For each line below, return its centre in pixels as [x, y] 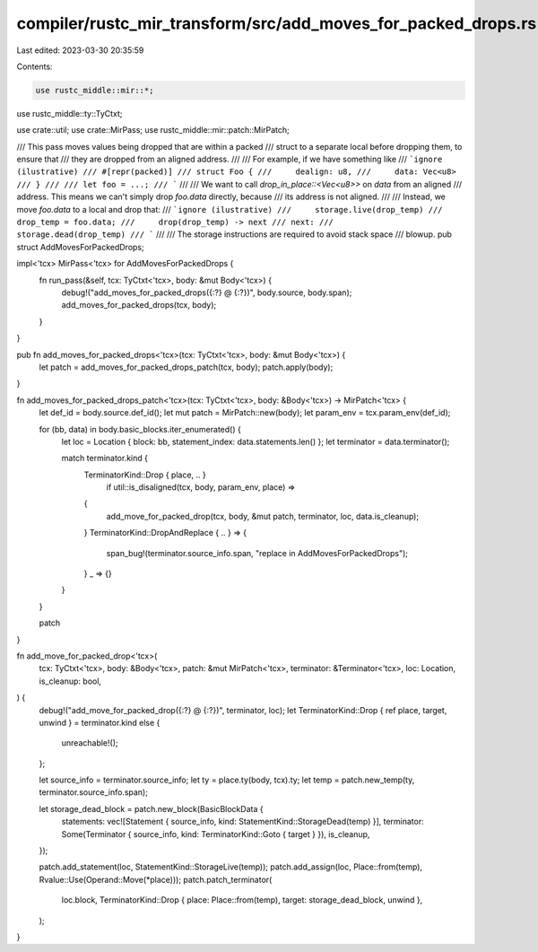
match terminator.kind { [104, 459]
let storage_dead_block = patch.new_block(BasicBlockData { [151, 808]
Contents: [35, 66]
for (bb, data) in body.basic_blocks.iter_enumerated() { [140, 429]
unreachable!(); [90, 743]
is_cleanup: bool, [70, 681]
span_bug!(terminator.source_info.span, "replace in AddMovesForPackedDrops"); [257, 553]
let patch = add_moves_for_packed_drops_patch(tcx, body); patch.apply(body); [186, 367]
